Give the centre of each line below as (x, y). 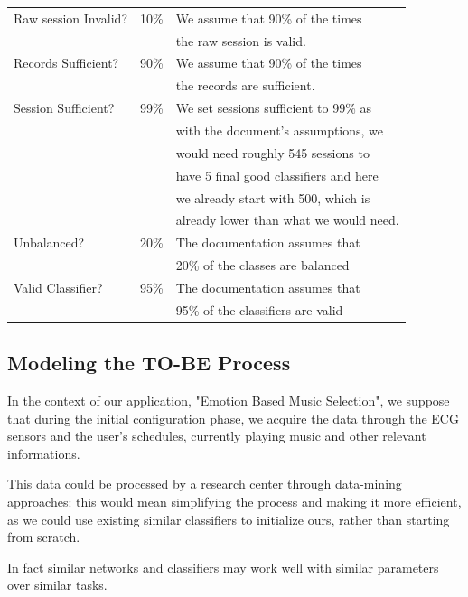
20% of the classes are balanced (262, 265)
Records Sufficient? (66, 63)
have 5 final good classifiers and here (277, 175)
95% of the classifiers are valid (259, 309)
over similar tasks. (57, 585)
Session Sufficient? (64, 108)
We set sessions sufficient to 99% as (273, 108)
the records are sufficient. (245, 85)
